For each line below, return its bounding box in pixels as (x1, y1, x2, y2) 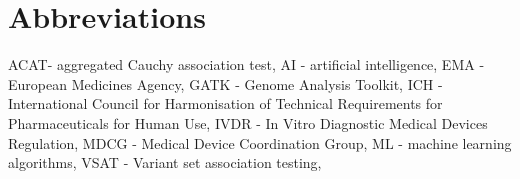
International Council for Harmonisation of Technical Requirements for (8, 93, 443, 114)
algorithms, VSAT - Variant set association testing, (8, 152, 322, 173)
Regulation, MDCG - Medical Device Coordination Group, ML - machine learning (8, 132, 512, 153)
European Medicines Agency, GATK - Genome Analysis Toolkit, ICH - (8, 73, 443, 94)
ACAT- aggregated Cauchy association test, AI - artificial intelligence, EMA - (8, 54, 485, 75)
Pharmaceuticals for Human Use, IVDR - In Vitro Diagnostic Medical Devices (8, 112, 488, 133)
